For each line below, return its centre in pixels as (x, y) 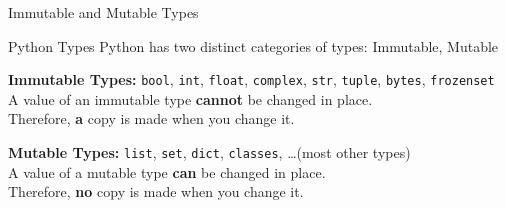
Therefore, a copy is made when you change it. (151, 118)
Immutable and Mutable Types (103, 12)
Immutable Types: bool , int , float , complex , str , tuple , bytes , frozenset (251, 79)
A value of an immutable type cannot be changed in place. (190, 98)
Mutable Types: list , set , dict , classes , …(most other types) (209, 152)
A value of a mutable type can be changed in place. (167, 171)
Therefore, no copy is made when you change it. (156, 191)
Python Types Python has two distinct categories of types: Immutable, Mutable (253, 45)
